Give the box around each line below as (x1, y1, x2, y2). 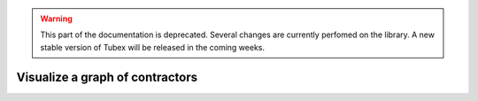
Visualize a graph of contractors (16, 69, 198, 84)
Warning (40, 13, 73, 24)
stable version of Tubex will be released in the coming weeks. (40, 42, 266, 52)
